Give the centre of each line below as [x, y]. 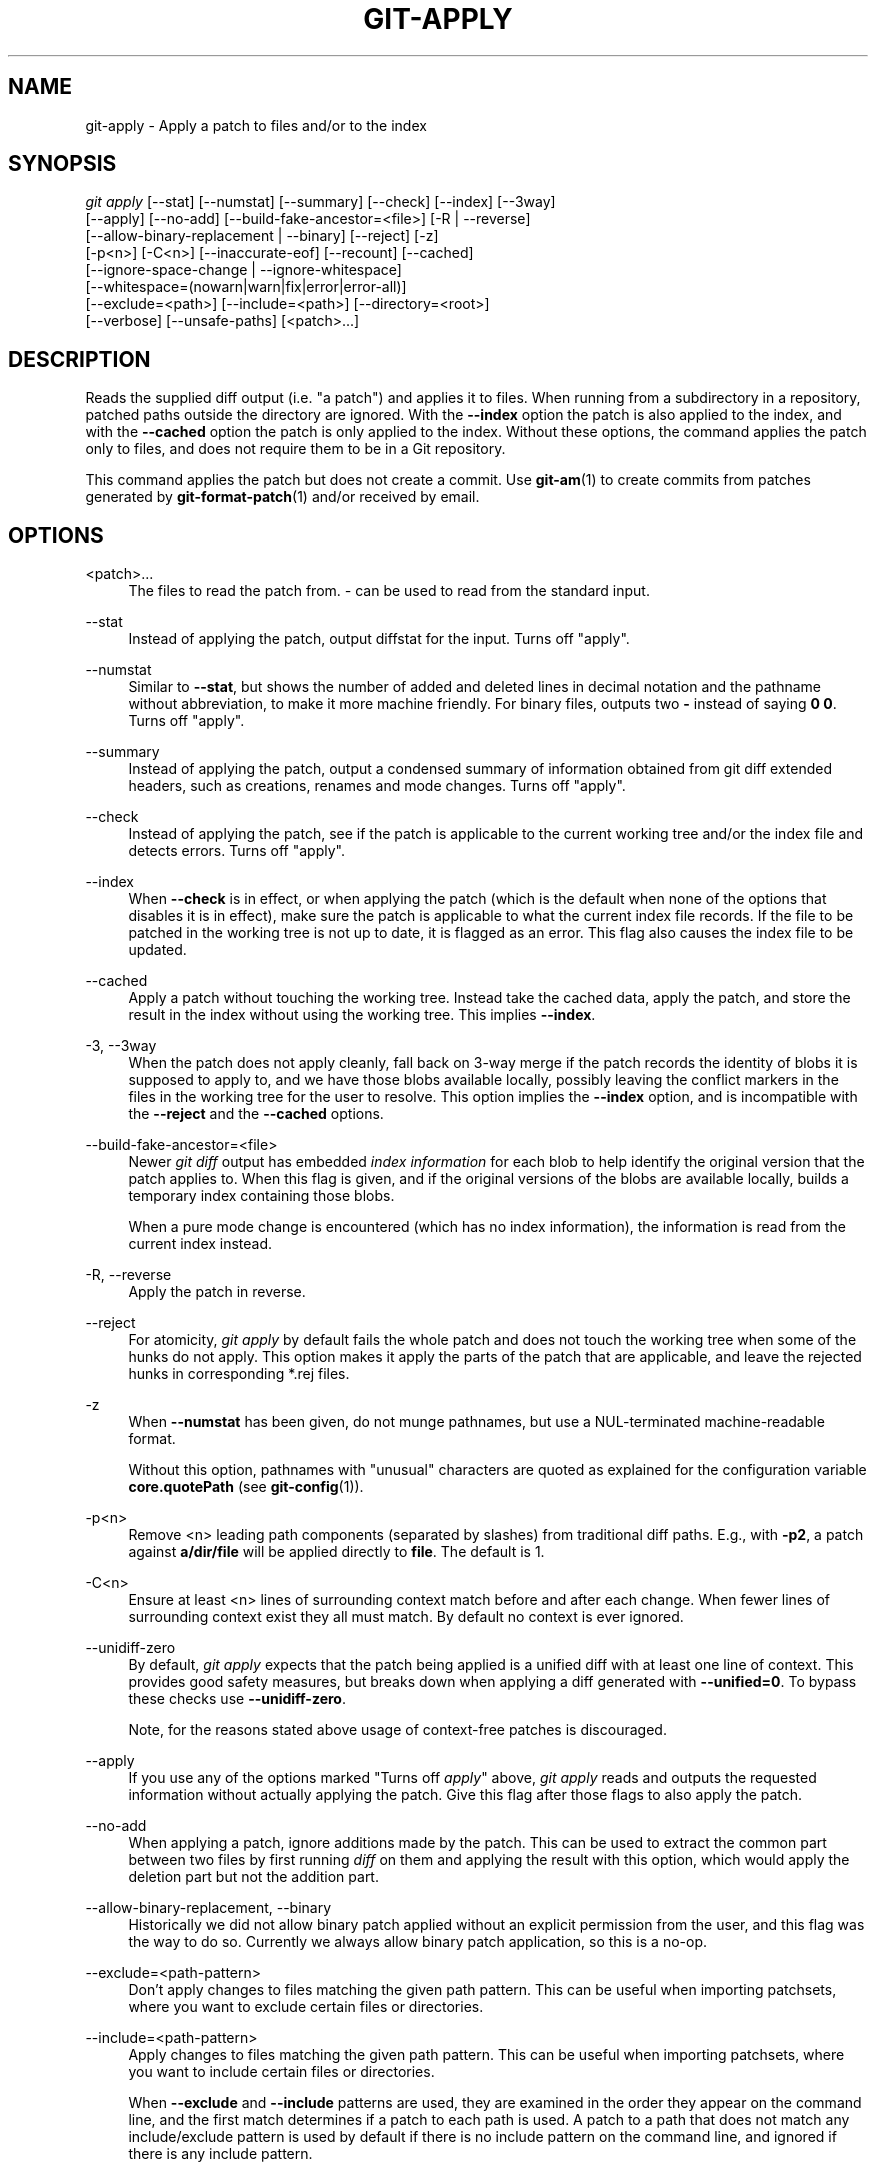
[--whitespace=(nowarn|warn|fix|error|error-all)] [246, 287]
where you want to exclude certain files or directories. [306, 2007]
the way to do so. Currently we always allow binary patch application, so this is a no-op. [417, 1942]
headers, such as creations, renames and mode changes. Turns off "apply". [377, 786]
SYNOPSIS [62, 164]
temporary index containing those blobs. [261, 1196]
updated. [157, 950]
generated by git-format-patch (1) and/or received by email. [282, 497]
